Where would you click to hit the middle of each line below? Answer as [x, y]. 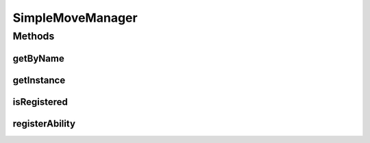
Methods [34, 36]
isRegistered [40, 102]
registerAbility [44, 124]
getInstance [39, 80]
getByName [38, 58]
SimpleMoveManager [75, 18]
